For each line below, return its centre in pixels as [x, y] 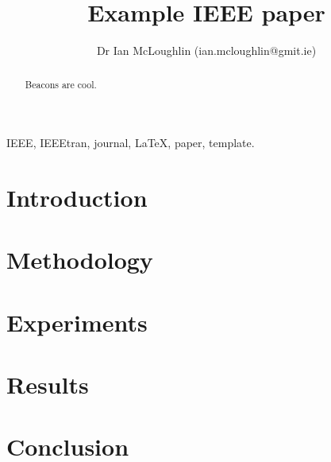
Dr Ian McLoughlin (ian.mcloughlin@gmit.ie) [206, 50]
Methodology [80, 260]
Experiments [77, 322]
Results [48, 384]
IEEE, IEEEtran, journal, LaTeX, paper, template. [131, 143]
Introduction [77, 197]
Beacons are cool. [61, 84]
